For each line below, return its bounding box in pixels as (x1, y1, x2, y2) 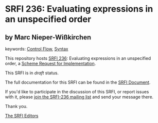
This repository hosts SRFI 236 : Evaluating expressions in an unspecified (5, 55, 151, 61)
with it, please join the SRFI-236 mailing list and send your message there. (5, 94, 154, 100)
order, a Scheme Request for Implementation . (5, 61, 96, 66)
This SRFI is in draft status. (5, 70, 59, 76)
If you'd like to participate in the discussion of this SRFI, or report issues (5, 89, 149, 94)
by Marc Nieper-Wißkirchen (5, 33, 91, 41)
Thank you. (5, 104, 28, 109)
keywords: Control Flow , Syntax (5, 46, 69, 52)
